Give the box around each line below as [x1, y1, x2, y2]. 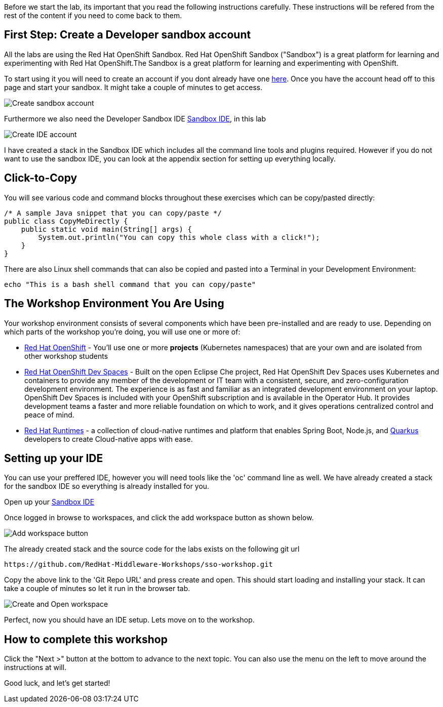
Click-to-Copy [4, 172, 77, 185]
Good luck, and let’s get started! [4, 679, 110, 688]
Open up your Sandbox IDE [4, 497, 95, 507]
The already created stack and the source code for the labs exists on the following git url [4, 545, 300, 554]
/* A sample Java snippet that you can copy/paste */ [4, 209, 222, 217]
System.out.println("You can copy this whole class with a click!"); [38, 233, 320, 241]
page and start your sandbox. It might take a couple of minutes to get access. [4, 82, 263, 92]
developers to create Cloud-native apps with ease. [24, 434, 193, 443]
